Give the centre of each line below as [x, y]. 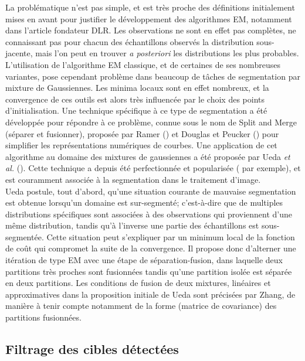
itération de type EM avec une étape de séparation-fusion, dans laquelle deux [144, 260]
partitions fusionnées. [43, 317]
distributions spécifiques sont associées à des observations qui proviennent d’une [149, 214]
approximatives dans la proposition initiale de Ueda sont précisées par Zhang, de [150, 294]
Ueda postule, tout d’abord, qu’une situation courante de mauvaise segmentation [151, 191]
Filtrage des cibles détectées [92, 349]
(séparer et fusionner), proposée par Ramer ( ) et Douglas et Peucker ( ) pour [142, 133]
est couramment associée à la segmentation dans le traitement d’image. [133, 179]
